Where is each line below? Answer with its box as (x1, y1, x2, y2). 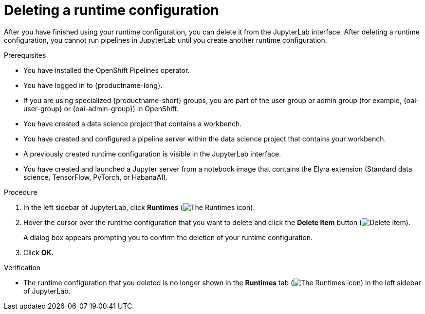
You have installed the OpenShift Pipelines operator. (23, 66, 190, 74)
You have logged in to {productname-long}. (23, 81, 163, 89)
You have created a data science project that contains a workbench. (23, 119, 242, 128)
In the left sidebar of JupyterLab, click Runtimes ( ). (23, 203, 255, 211)
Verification (4, 263, 41, 272)
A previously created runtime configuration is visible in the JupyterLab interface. (23, 149, 281, 158)
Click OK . (23, 248, 54, 257)
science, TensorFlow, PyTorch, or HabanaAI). (23, 173, 168, 181)
